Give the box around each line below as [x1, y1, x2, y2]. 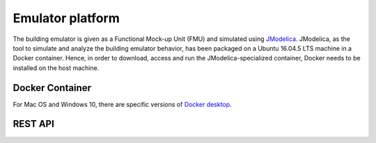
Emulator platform [13, 10, 120, 26]
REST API [13, 118, 55, 130]
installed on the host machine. [13, 63, 100, 72]
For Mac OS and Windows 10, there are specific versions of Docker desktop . [13, 100, 233, 108]
